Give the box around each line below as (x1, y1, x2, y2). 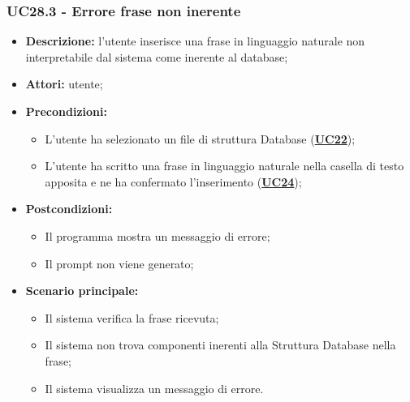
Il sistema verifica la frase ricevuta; (45, 309, 219, 326)
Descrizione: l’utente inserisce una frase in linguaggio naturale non (25, 32, 365, 49)
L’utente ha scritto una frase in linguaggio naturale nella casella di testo (45, 157, 404, 174)
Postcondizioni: (25, 200, 113, 217)
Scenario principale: (25, 282, 139, 299)
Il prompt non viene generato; (45, 254, 194, 272)
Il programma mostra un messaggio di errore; (45, 227, 270, 244)
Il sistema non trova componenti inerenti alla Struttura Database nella (45, 336, 396, 353)
